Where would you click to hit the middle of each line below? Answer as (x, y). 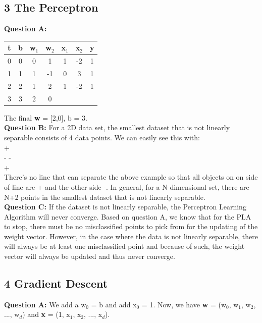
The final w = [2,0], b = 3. (46, 117)
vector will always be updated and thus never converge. (90, 256)
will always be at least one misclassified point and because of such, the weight (124, 246)
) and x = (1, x (46, 314)
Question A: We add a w (45, 304)
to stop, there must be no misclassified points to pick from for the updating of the (131, 226)
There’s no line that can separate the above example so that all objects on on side (131, 177)
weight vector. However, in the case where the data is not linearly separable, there (131, 236)
